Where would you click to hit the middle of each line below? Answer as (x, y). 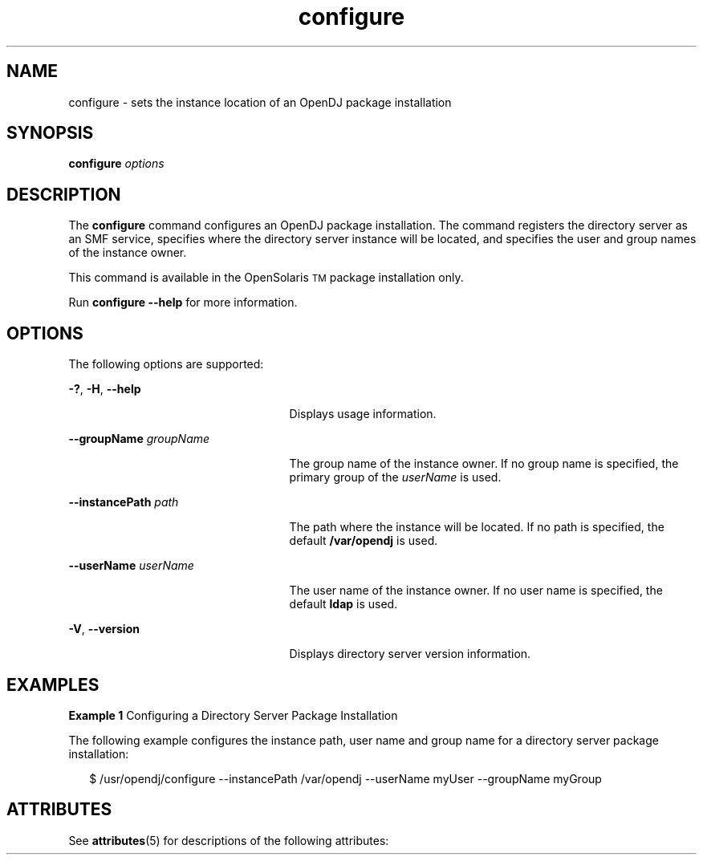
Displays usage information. (363, 414)
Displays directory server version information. (410, 654)
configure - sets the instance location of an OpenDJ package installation (260, 102)
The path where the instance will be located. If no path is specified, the (477, 527)
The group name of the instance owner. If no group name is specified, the (484, 464)
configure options (116, 164)
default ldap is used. (343, 604)
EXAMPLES (53, 684)
